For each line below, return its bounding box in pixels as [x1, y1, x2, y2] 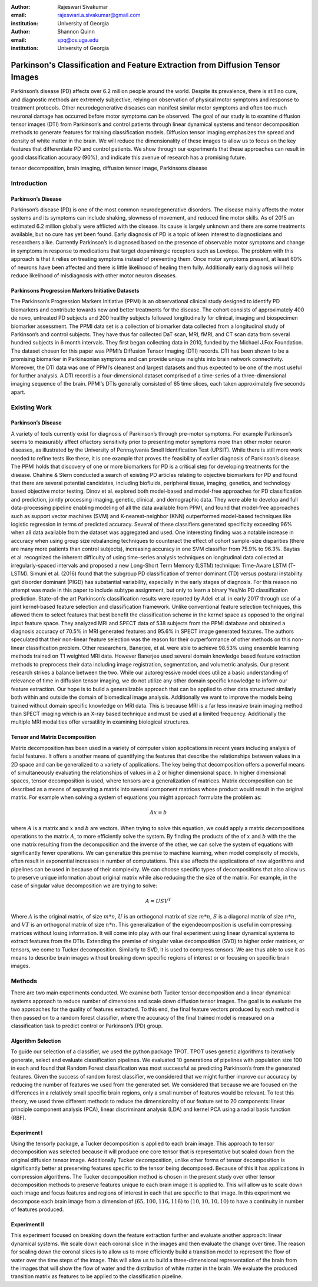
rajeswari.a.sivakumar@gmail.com [57, 12, 141, 19]
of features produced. [11, 1206, 64, 1213]
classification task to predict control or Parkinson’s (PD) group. [11, 1022, 163, 1030]
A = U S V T [145, 897, 172, 904]
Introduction [11, 179, 47, 187]
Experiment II [11, 1221, 44, 1228]
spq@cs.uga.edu [57, 36, 99, 44]
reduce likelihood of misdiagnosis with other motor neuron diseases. [11, 272, 177, 279]
